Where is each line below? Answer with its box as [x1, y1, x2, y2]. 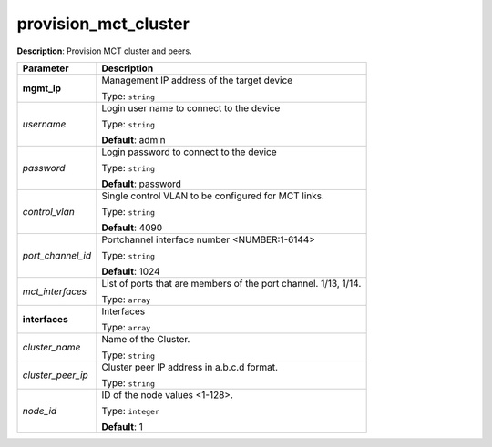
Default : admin [101, 133, 166, 146]
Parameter [22, 62, 69, 75]
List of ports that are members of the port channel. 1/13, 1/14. [101, 277, 362, 290]
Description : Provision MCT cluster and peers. [16, 46, 192, 56]
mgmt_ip [22, 82, 62, 95]
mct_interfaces [22, 285, 87, 298]
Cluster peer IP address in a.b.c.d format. [101, 361, 278, 373]
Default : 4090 [101, 221, 163, 234]
